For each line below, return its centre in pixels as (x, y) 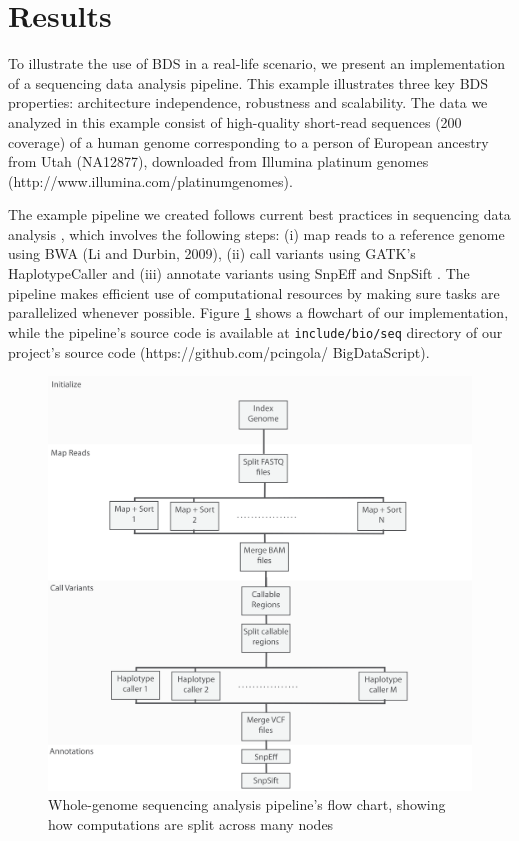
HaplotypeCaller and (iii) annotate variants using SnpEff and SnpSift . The (239, 273)
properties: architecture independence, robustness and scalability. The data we (248, 102)
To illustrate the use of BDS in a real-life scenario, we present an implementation (257, 63)
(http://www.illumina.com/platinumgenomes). (150, 180)
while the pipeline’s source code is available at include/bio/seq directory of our (255, 331)
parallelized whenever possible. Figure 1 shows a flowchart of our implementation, (258, 312)
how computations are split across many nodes (191, 823)
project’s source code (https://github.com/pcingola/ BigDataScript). (219, 351)
